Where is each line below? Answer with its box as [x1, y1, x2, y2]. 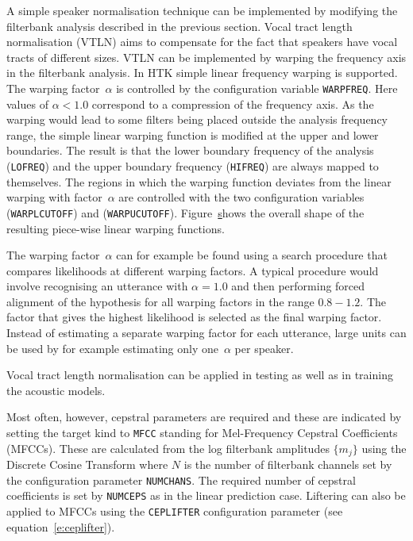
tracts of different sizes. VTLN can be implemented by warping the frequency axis [6, 48, 407, 65]
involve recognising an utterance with [6, 278, 188, 294]
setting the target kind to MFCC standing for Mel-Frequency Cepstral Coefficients [6, 424, 398, 441]
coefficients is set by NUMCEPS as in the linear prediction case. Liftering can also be [6, 487, 406, 504]
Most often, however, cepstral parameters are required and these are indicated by [6, 409, 402, 425]
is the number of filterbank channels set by [183, 456, 392, 473]
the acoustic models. [6, 382, 106, 398]
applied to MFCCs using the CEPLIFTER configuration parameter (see [6, 503, 343, 520]
